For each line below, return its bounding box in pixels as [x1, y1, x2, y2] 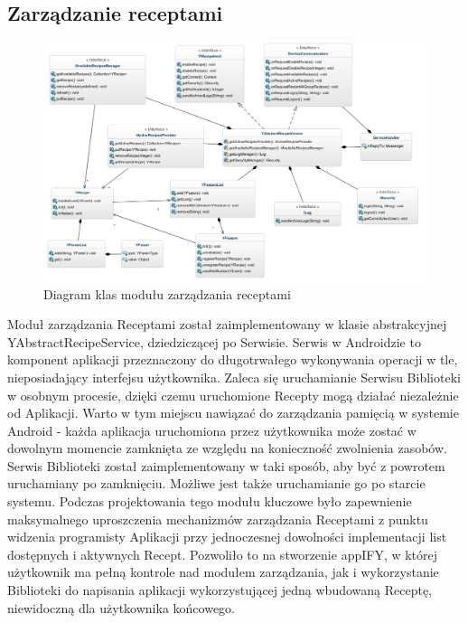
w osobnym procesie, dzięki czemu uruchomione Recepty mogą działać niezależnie [7, 385, 459, 404]
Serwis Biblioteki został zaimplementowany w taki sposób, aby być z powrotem [7, 456, 445, 475]
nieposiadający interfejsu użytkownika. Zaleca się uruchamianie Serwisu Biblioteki [7, 367, 461, 386]
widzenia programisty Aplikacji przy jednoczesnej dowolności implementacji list [7, 527, 447, 546]
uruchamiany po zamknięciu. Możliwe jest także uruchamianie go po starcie [7, 474, 426, 493]
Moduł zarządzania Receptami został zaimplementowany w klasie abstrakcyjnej [7, 315, 447, 334]
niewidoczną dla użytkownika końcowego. [7, 598, 235, 617]
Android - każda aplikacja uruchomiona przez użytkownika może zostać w [7, 420, 417, 439]
